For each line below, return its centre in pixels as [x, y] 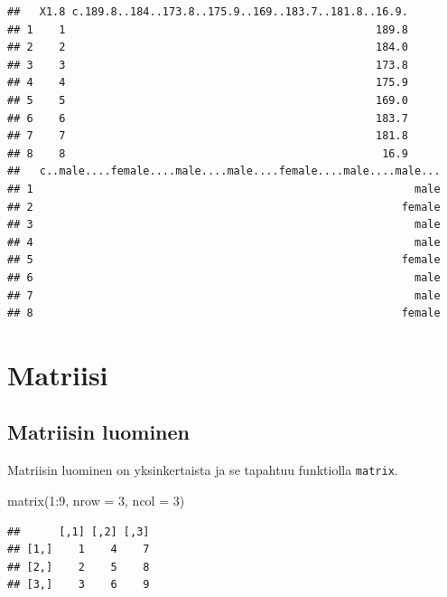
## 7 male [224, 295]
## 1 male [224, 189]
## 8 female [224, 313]
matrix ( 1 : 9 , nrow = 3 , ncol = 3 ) [96, 500]
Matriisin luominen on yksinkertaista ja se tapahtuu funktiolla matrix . [203, 470]
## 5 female [224, 260]
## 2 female [224, 207]
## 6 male [224, 277]
